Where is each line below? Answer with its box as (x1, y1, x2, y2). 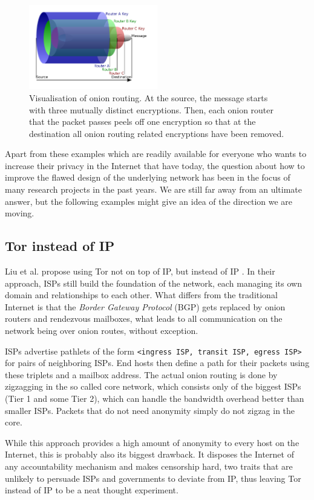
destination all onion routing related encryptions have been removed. (29, 127, 284, 139)
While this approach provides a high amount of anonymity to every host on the (5, 436, 299, 448)
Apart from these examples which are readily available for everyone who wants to (5, 147, 307, 160)
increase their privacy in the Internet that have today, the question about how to (5, 159, 305, 172)
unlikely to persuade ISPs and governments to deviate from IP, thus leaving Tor (5, 472, 301, 484)
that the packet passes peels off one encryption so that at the (29, 115, 256, 128)
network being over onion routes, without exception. (5, 324, 198, 337)
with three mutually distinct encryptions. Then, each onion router (29, 103, 274, 116)
